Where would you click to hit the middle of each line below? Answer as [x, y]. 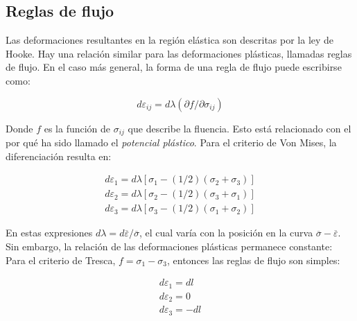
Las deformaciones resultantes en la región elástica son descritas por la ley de [170, 40]
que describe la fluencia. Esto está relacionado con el [240, 128]
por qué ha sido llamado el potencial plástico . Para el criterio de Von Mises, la [171, 142]
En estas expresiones [49, 233]
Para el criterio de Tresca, [61, 260]
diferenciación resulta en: [59, 156]
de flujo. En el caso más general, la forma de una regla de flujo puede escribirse [174, 67]
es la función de [77, 128]
